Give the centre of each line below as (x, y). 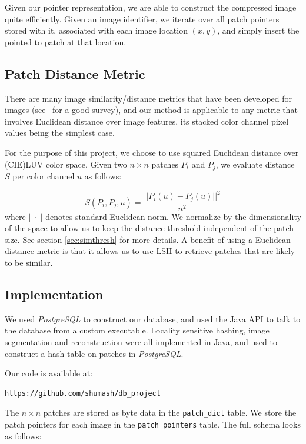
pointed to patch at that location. (66, 41)
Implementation (54, 294)
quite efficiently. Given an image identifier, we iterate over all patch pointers (142, 19)
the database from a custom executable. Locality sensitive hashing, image (137, 330)
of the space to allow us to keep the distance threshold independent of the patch (149, 228)
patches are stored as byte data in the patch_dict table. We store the (170, 413)
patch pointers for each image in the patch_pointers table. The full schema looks (153, 424)
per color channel (44, 176)
